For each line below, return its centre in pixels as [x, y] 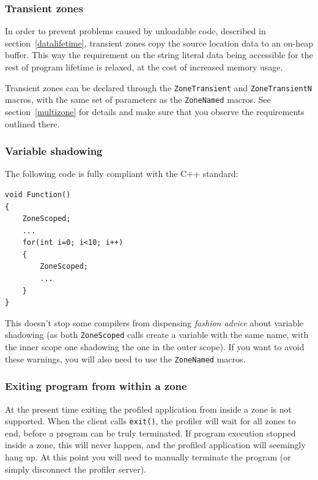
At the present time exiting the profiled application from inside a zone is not [148, 409]
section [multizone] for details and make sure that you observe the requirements [155, 111]
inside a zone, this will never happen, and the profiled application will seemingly [155, 445]
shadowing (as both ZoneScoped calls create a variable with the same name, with [157, 335]
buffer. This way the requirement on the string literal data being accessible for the [159, 55]
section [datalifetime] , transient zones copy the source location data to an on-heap [159, 43]
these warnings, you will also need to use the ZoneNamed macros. [125, 358]
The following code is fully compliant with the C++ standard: [122, 174]
